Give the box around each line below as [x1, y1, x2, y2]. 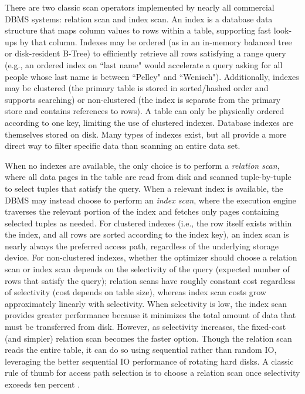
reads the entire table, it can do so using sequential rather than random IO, [5, 343, 277, 356]
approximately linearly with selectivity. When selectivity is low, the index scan [5, 297, 287, 309]
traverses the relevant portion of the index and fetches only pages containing [5, 205, 279, 218]
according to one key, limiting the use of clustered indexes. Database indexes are [5, 116, 294, 128]
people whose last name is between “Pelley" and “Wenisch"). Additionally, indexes [5, 70, 299, 82]
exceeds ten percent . [5, 378, 80, 390]
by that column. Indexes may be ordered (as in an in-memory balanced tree [19, 35, 292, 48]
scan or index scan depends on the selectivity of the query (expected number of [5, 263, 290, 275]
